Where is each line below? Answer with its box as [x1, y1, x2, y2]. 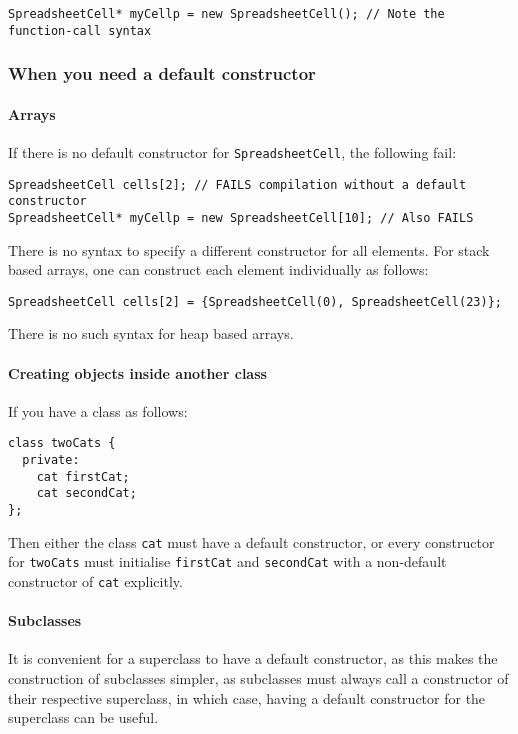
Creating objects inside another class [8, 362, 267, 383]
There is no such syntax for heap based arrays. [8, 323, 294, 344]
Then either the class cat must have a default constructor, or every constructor [8, 531, 495, 552]
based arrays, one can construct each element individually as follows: [8, 259, 429, 280]
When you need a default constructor [8, 61, 316, 86]
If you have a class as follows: [8, 400, 188, 421]
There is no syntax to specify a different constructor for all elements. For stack [8, 239, 490, 260]
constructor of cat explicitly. [8, 571, 183, 591]
